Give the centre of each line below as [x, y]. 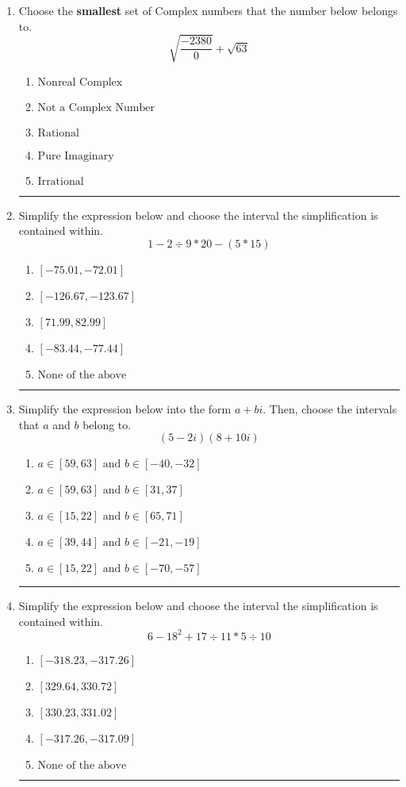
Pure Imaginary [76, 156]
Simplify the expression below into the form [125, 408]
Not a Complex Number [96, 107]
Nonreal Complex [80, 82]
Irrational [61, 181]
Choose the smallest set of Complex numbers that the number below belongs [208, 10]
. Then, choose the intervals [330, 408]
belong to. [107, 424]
